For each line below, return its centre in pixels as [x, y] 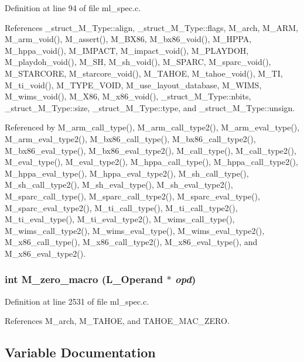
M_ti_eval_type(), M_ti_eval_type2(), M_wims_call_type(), [120, 219]
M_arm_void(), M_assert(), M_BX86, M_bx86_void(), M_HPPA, [128, 39]
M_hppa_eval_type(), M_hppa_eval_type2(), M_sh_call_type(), [127, 173]
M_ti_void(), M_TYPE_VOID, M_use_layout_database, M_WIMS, [133, 85]
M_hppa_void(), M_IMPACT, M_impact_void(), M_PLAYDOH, [127, 50]
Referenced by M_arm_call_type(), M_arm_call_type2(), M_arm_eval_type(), [152, 127]
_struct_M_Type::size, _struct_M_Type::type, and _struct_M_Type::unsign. [150, 107]
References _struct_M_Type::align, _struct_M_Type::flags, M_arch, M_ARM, [151, 27]
